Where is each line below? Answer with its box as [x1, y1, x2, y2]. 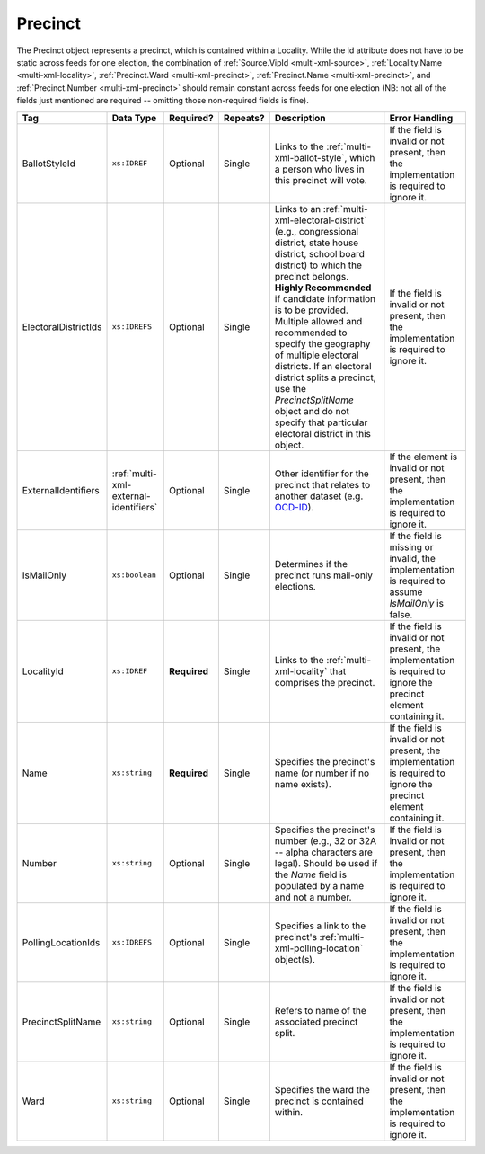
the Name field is [274, 868, 348, 881]
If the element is [389, 450, 458, 463]
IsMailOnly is [389, 597, 445, 609]
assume [389, 585, 423, 598]
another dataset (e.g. [274, 490, 364, 502]
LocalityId [22, 665, 65, 678]
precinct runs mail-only [274, 569, 373, 581]
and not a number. [274, 891, 352, 903]
